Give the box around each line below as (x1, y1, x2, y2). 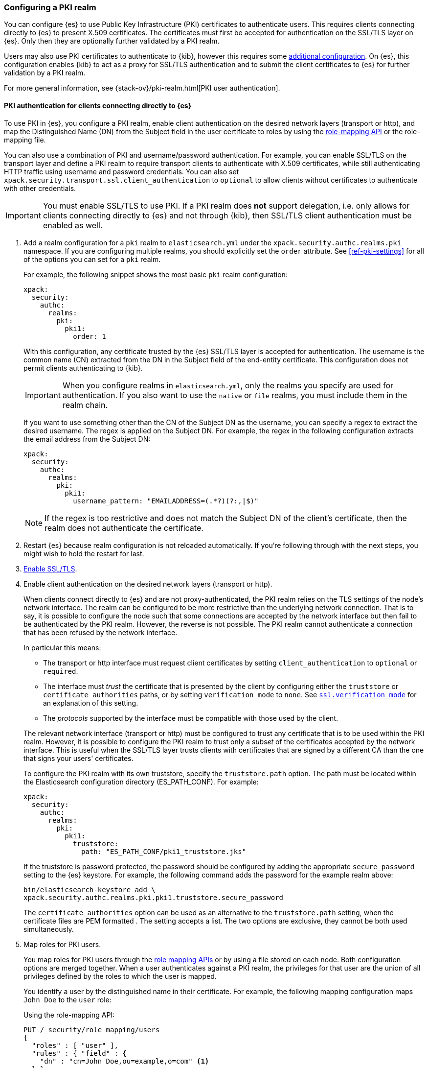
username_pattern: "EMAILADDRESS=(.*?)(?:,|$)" (73, 497, 259, 505)
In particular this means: (23, 643, 101, 652)
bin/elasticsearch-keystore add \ (23, 885, 156, 894)
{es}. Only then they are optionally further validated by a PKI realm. (4, 37, 220, 46)
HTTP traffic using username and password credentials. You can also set (4, 167, 239, 176)
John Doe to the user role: (23, 995, 112, 1004)
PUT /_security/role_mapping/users (23, 1025, 160, 1034)
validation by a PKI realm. (4, 69, 86, 77)
